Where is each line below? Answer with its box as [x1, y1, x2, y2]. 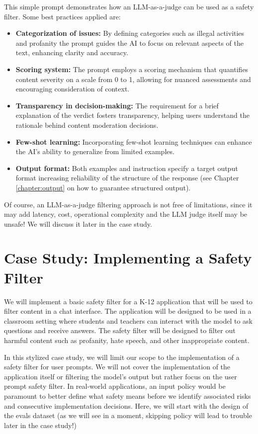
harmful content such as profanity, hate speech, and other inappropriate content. [4, 335, 250, 345]
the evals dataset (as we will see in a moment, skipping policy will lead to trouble [4, 410, 252, 421]
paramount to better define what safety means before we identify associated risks [4, 390, 251, 401]
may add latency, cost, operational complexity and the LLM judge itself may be [4, 209, 248, 219]
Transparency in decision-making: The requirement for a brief [15, 100, 219, 110]
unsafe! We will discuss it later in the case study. [4, 218, 152, 229]
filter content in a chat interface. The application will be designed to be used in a [4, 306, 252, 316]
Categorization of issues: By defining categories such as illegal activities [15, 28, 245, 38]
